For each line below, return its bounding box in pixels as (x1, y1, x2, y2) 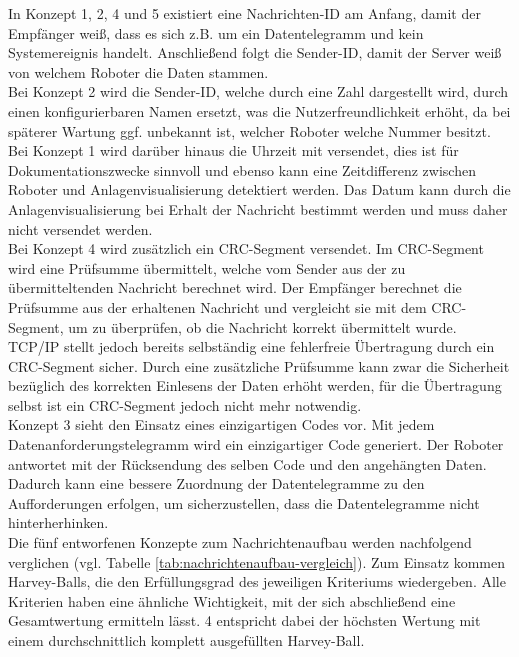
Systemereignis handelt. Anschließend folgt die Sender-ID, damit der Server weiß (8, 42, 502, 63)
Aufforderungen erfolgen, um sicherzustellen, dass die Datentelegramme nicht (8, 492, 480, 513)
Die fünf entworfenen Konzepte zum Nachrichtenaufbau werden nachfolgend (8, 532, 472, 553)
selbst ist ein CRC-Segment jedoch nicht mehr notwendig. (8, 394, 362, 415)
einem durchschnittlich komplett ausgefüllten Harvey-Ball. (8, 630, 365, 650)
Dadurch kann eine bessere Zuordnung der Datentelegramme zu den (8, 473, 425, 494)
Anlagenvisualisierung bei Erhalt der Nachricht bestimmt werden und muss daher (8, 198, 508, 219)
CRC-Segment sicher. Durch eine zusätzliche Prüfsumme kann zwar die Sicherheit (8, 355, 510, 376)
